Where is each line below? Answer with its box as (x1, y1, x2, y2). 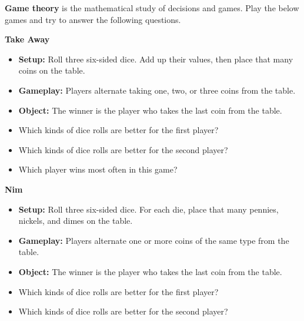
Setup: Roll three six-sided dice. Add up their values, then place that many (18, 52, 293, 65)
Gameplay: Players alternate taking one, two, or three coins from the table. (18, 84, 296, 96)
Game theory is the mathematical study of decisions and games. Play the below (5, 2, 299, 14)
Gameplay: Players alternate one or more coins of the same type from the (18, 234, 289, 246)
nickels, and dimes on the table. (18, 214, 133, 227)
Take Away (5, 33, 50, 45)
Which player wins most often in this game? (18, 163, 178, 176)
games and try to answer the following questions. (5, 13, 181, 25)
